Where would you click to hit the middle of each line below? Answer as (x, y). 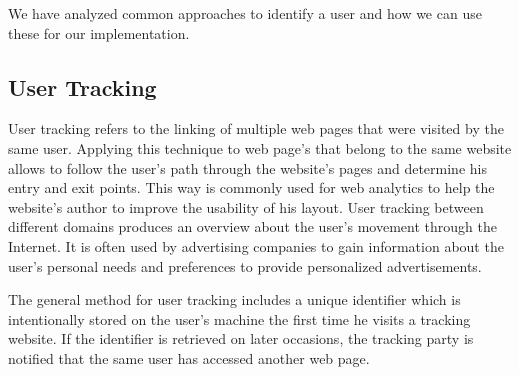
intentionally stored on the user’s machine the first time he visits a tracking (239, 318)
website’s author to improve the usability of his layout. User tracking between (246, 206)
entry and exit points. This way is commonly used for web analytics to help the (251, 187)
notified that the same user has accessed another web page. (189, 357)
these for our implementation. (99, 32)
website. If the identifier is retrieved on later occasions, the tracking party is (241, 338)
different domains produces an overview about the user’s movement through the (252, 226)
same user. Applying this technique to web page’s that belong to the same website (260, 147)
